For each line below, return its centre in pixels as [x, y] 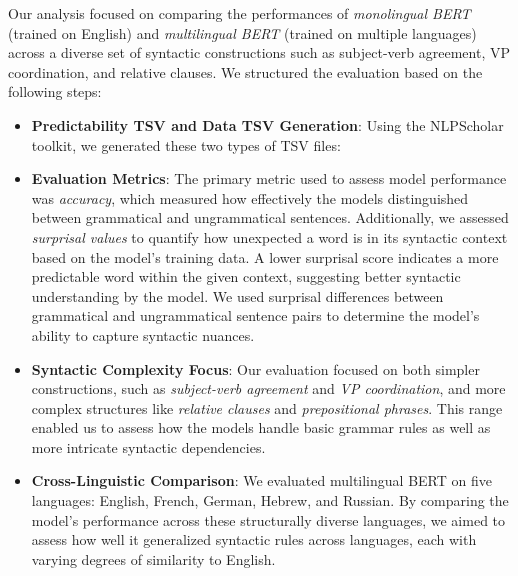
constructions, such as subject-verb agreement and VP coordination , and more [268, 388]
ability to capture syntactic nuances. [143, 334]
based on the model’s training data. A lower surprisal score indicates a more [265, 256]
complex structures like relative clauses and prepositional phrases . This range [267, 407]
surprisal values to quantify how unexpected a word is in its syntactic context [269, 236]
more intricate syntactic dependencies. [148, 446]
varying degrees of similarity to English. [153, 558]
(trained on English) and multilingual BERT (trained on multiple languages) [242, 32]
